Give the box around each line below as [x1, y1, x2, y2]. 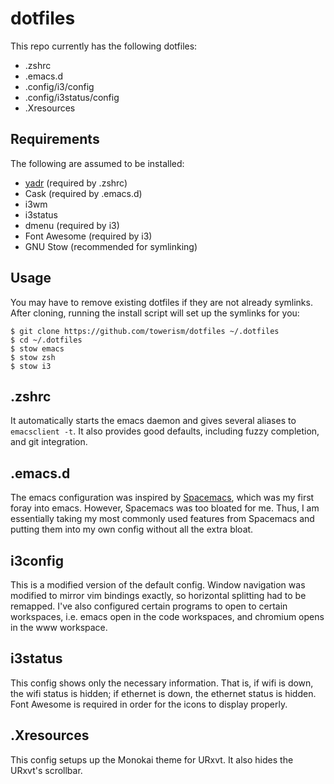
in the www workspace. [10, 622, 108, 633]
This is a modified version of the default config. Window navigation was [10, 579, 306, 591]
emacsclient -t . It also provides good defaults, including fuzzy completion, [10, 425, 320, 437]
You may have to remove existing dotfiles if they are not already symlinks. [10, 296, 313, 308]
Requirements [10, 131, 100, 148]
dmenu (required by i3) [24, 219, 120, 231]
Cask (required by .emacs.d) [24, 187, 143, 199]
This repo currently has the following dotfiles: [10, 40, 198, 52]
